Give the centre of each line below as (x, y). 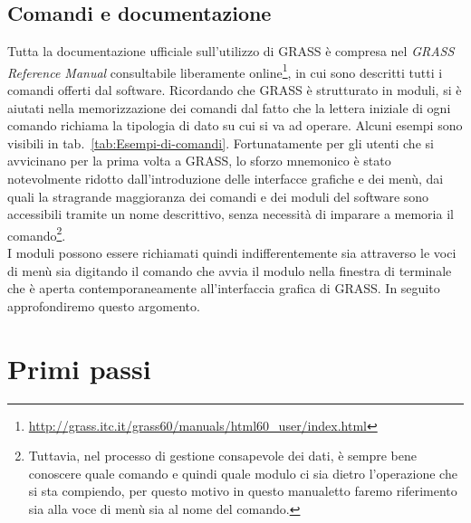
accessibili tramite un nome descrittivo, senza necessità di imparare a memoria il (231, 214)
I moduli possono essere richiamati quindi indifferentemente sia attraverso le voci (232, 253)
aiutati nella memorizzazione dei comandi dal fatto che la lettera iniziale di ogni (229, 107)
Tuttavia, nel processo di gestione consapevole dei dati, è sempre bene (222, 456)
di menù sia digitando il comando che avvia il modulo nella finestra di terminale (230, 270)
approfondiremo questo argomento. (104, 305)
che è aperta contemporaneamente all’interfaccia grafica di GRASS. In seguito (224, 288)
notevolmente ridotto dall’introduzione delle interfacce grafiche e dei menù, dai (226, 179)
